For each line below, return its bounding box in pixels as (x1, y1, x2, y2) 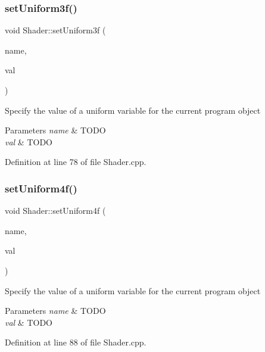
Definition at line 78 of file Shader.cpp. (5, 155, 146, 168)
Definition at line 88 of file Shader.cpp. (5, 336, 146, 348)
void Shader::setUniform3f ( (5, 24, 106, 36)
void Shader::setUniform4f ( (5, 204, 106, 217)
